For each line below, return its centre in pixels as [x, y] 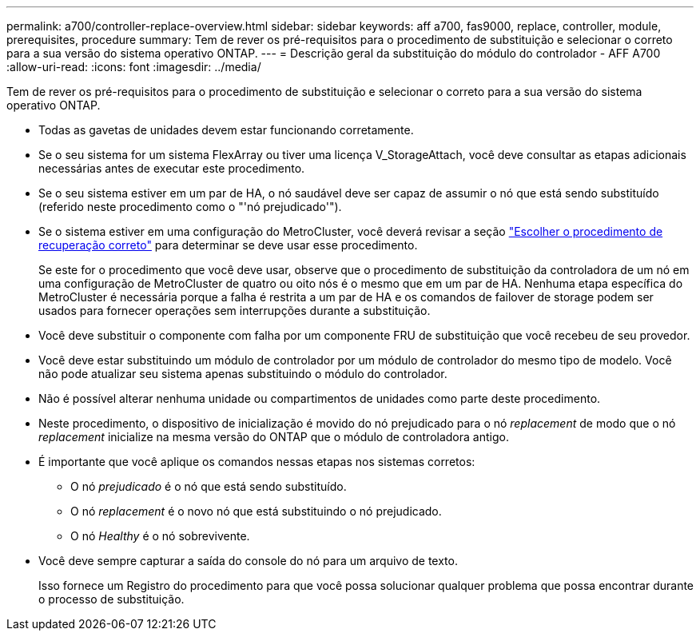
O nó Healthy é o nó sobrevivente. [160, 536]
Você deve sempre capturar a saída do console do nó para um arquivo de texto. [248, 561]
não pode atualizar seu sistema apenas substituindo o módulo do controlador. [243, 374]
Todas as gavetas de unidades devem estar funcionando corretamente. [226, 130]
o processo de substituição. [111, 599]
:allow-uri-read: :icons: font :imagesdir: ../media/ [134, 67]
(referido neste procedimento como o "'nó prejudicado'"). [190, 207]
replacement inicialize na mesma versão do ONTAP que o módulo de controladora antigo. [274, 437]
